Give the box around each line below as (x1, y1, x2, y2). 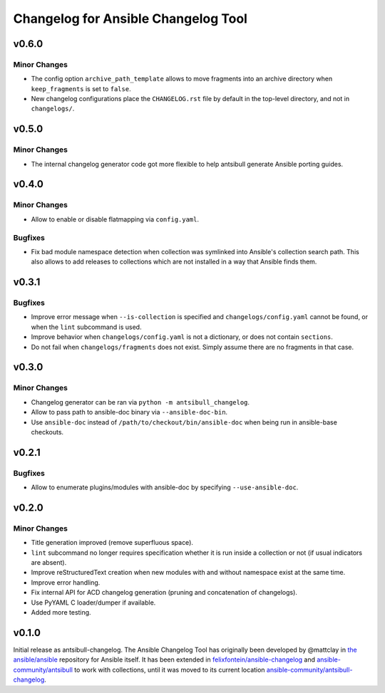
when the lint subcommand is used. (31, 323, 142, 331)
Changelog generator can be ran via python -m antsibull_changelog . (31, 397, 250, 406)
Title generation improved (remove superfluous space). (31, 538, 194, 547)
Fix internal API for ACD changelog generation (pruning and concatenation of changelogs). (31, 588, 297, 597)
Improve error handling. (31, 578, 101, 587)
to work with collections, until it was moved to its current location (73, 665, 265, 674)
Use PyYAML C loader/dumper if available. (31, 598, 156, 607)
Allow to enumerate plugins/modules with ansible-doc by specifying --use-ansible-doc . (31, 483, 299, 491)
